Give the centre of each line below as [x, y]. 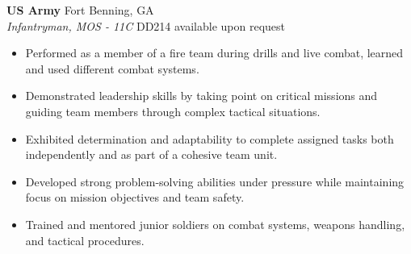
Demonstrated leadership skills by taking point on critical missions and [201, 96]
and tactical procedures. [85, 240]
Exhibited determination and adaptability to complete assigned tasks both [210, 138]
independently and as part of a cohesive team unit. [151, 154]
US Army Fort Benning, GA [80, 10]
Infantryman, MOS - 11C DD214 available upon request [146, 25]
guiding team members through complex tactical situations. [173, 111]
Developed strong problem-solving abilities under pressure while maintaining [215, 181]
